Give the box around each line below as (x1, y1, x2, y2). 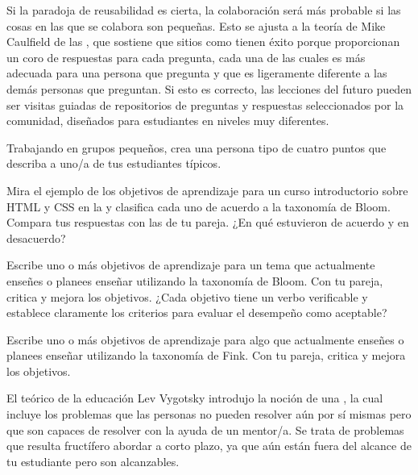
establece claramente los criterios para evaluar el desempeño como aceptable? (6, 304, 387, 321)
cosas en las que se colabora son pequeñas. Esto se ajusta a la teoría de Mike (6, 17, 386, 34)
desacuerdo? (6, 229, 66, 246)
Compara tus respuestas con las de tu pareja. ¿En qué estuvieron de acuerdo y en (6, 214, 409, 231)
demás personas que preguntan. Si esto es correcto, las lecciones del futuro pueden (6, 80, 412, 97)
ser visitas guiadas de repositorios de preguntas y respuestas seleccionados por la (6, 96, 404, 113)
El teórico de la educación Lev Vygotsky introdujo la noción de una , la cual (6, 390, 383, 406)
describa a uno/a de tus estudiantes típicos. (6, 155, 221, 172)
